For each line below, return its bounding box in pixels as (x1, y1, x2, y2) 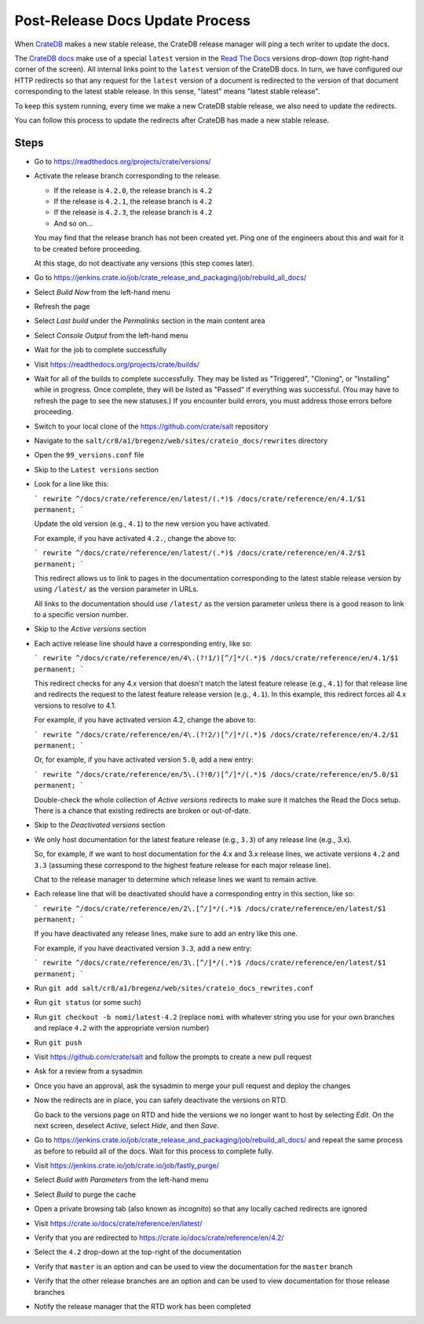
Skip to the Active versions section (34, 624, 147, 634)
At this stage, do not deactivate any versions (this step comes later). (34, 258, 255, 267)
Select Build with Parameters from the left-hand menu (34, 1175, 209, 1185)
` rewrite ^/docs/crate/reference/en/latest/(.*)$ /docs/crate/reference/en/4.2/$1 (34, 549, 366, 557)
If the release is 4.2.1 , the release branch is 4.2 (53, 197, 213, 206)
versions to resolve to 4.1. (34, 701, 117, 710)
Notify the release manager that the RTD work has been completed (34, 1302, 251, 1311)
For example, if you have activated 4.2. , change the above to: (34, 533, 236, 542)
